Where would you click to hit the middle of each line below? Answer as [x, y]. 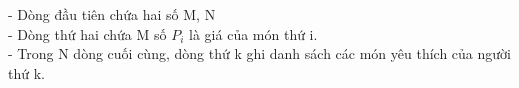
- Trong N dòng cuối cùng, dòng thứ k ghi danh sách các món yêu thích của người [259, 53]
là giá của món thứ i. [253, 33]
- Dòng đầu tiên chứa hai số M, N [112, 14]
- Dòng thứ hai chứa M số [87, 33]
